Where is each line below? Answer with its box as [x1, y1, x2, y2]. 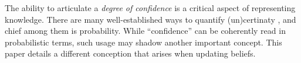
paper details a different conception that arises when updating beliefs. [5, 47, 256, 60]
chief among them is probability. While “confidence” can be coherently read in [5, 24, 286, 37]
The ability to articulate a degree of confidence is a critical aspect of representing [5, 2, 296, 13]
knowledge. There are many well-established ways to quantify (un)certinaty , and [5, 13, 296, 25]
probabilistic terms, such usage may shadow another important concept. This [5, 36, 282, 48]
